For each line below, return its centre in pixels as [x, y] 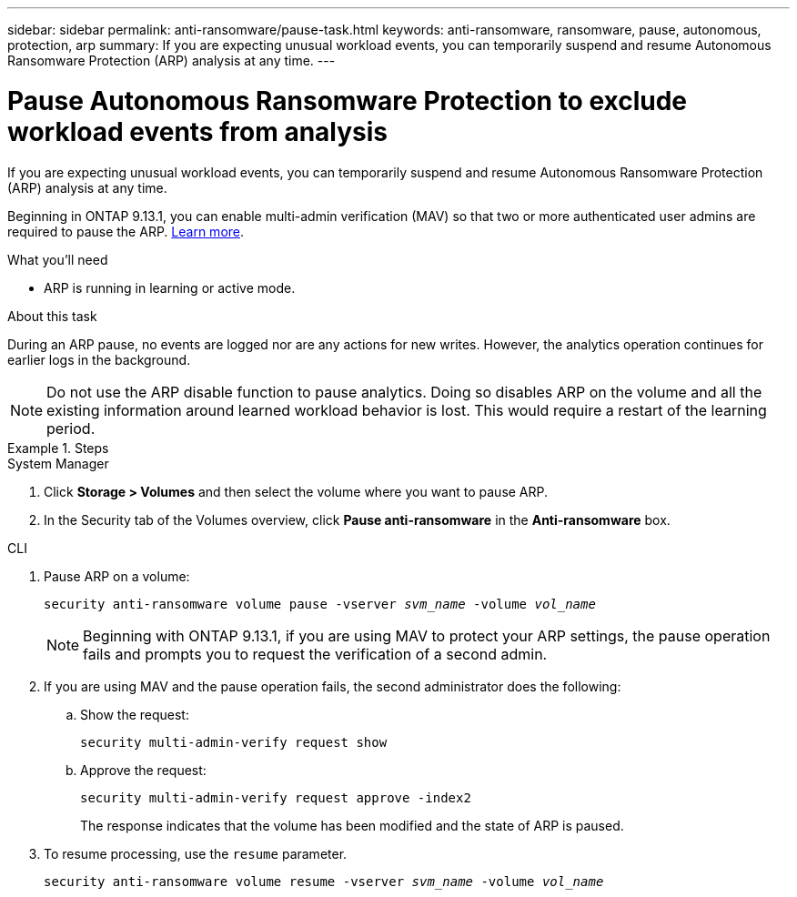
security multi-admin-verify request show [234, 742]
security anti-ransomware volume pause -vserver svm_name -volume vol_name [320, 604]
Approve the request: [143, 770]
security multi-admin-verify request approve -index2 [276, 797]
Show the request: [135, 714]
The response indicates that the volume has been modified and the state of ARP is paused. [352, 825]
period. [71, 428]
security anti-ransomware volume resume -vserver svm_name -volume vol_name [324, 881]
